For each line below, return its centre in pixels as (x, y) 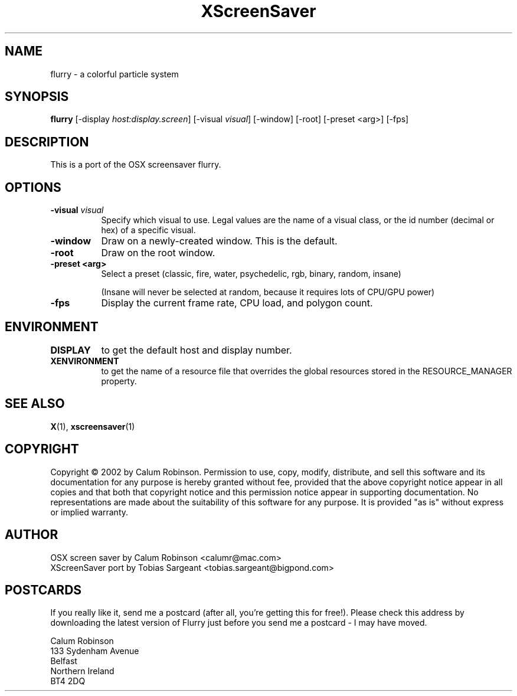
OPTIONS (33, 187)
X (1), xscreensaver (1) (93, 426)
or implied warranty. (89, 512)
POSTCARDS (43, 590)
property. (119, 381)
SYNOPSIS (37, 97)
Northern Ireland (82, 671)
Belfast (64, 661)
